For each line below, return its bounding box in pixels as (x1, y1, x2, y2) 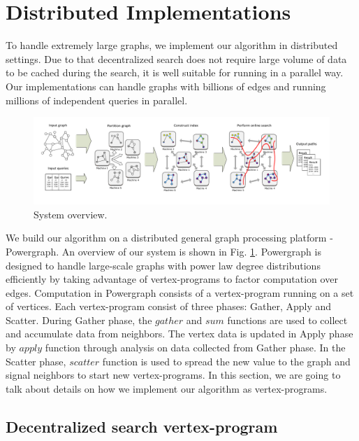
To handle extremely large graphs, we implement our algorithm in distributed (6, 38, 338, 52)
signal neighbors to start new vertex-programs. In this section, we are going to (6, 367, 341, 382)
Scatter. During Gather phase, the (6, 312, 152, 327)
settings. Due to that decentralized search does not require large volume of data (6, 51, 347, 66)
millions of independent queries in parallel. (6, 92, 188, 107)
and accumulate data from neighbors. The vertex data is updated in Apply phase (6, 326, 353, 341)
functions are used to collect (227, 312, 348, 327)
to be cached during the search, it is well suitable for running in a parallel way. (6, 65, 344, 80)
